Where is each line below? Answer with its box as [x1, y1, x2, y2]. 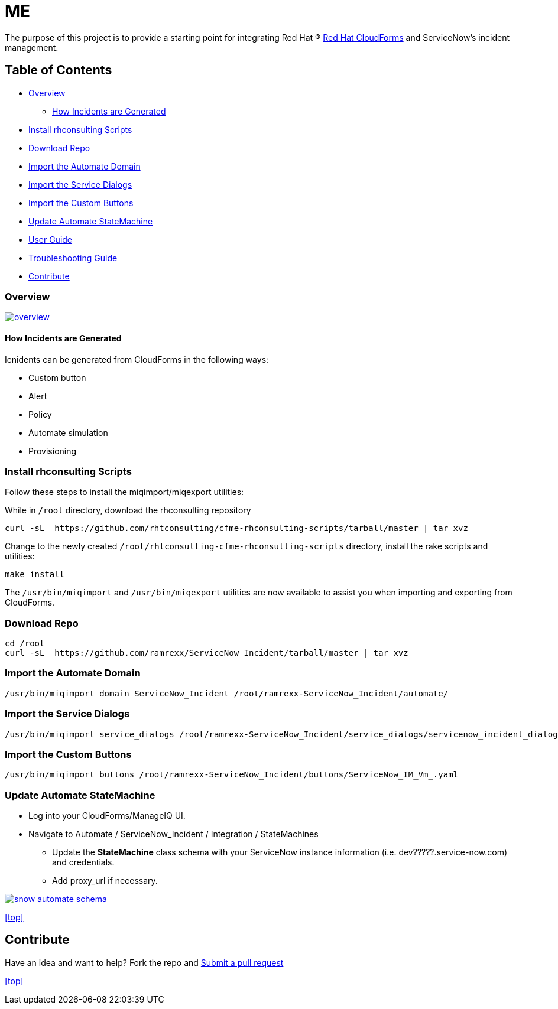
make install [5, 569, 65, 580]
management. [5, 42, 59, 53]
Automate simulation [28, 427, 108, 438]
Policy [28, 409, 52, 419]
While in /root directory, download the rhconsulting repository [5, 505, 251, 516]
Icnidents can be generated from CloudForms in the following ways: [5, 354, 269, 364]
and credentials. [52, 857, 115, 868]
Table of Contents [5, 63, 112, 78]
